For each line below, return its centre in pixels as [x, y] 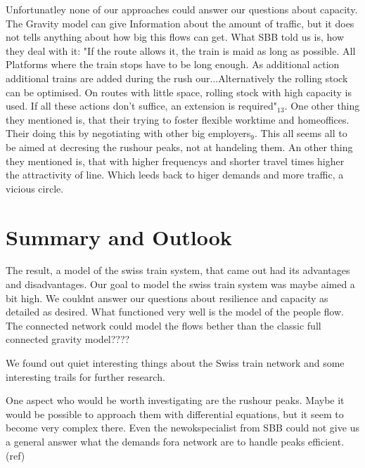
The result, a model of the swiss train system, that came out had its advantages [178, 270]
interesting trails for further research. [85, 376]
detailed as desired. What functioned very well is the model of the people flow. [175, 312]
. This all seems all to [301, 133]
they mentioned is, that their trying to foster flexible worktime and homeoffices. [178, 119]
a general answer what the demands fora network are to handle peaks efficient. [175, 441]
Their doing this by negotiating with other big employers [128, 133]
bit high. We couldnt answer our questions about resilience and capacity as [167, 298]
